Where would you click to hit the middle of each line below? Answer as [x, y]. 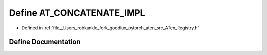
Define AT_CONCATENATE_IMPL [77, 13]
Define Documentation [45, 42]
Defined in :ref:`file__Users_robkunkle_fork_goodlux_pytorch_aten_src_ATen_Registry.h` [110, 28]
